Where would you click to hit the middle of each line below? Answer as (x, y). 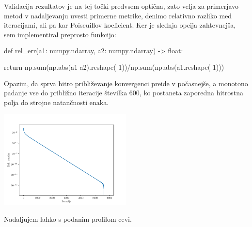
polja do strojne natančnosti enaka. (56, 102)
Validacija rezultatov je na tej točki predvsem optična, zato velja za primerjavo (121, 6)
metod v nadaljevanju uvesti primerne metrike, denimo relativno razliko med (118, 15)
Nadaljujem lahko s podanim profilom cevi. (68, 219)
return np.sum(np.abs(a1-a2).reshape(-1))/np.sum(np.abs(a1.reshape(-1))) (114, 67)
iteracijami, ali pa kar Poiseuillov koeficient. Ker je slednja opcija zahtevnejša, (120, 25)
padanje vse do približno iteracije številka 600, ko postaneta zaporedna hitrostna (124, 93)
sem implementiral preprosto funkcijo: (60, 34)
